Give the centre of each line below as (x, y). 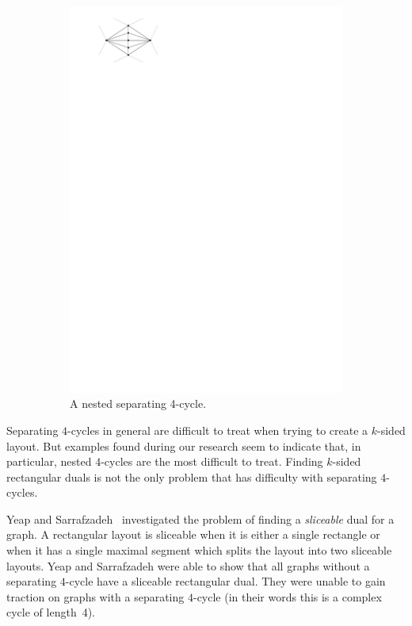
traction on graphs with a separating (95, 596)
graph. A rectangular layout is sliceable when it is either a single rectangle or (193, 534)
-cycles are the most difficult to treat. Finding (212, 461)
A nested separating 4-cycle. (138, 403)
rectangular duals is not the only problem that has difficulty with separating (192, 476)
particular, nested (49, 461)
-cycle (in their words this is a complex (287, 596)
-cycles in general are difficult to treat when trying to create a (218, 430)
